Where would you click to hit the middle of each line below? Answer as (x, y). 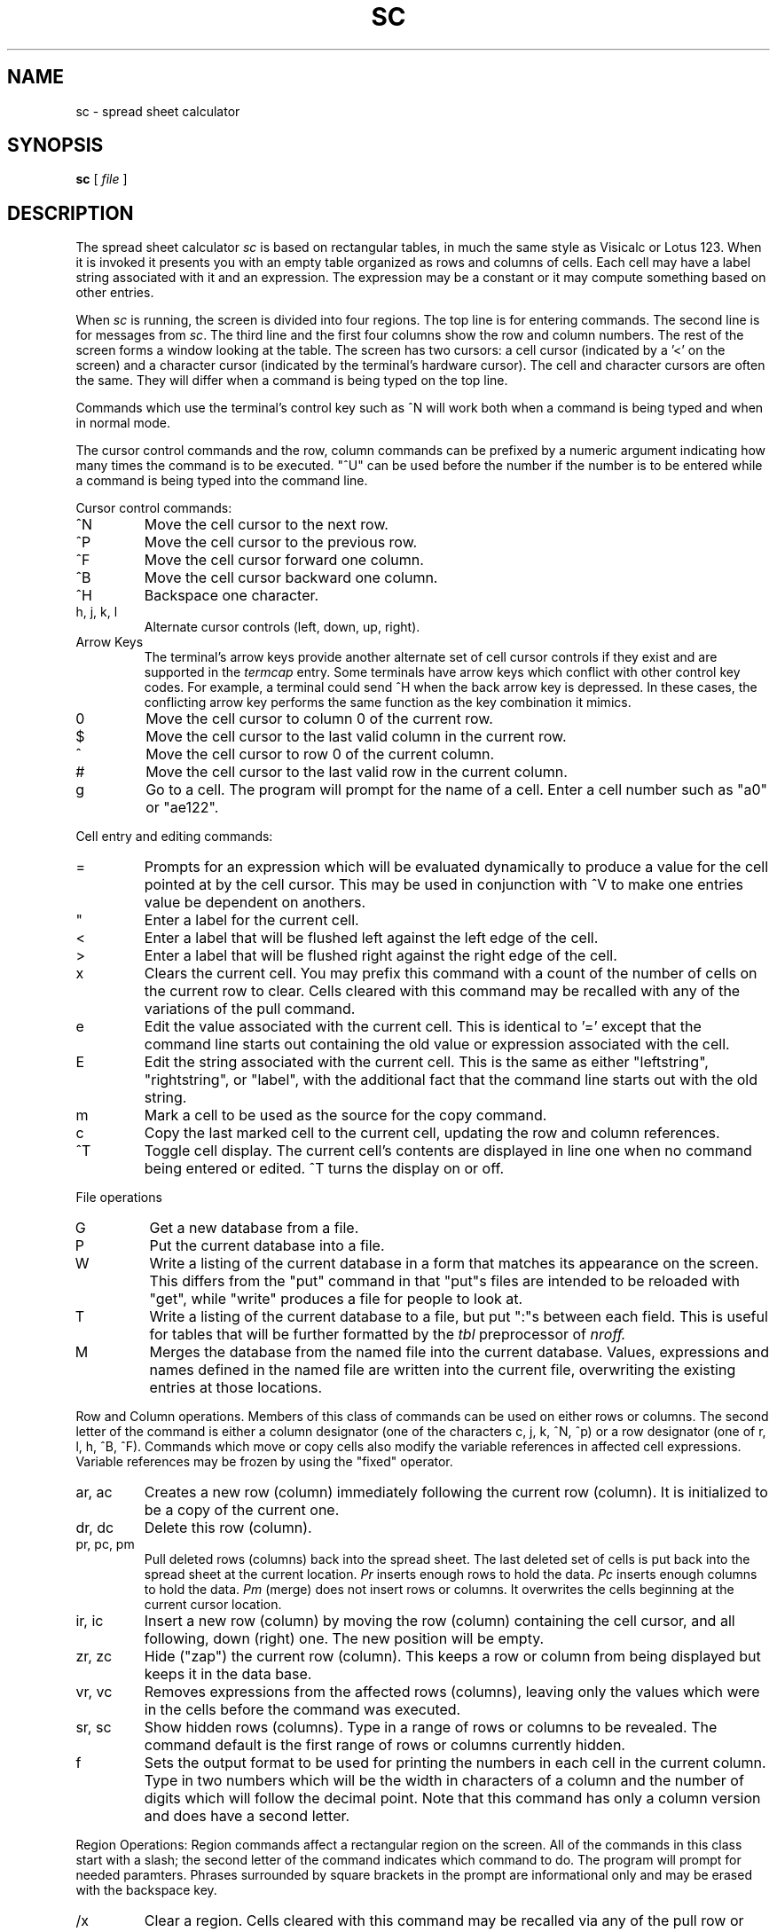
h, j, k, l (97, 612)
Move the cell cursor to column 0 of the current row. (319, 719)
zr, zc (94, 1657)
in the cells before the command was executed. (302, 1710)
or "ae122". (182, 808)
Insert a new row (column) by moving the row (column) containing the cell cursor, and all (440, 1621)
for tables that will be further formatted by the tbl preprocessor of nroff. (388, 1335)
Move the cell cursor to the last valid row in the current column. (357, 772)
